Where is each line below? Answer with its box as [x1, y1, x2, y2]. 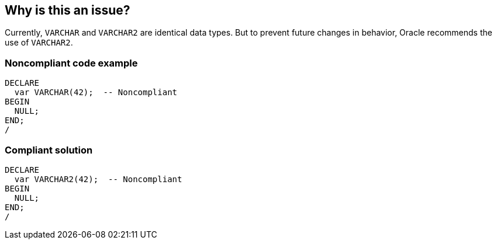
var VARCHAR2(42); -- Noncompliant [14, 174, 182, 184]
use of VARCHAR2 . [5, 37, 73, 48]
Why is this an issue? [5, 3, 130, 18]
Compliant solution [5, 144, 93, 156]
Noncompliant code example [5, 57, 138, 69]
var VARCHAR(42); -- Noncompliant [14, 88, 178, 97]
